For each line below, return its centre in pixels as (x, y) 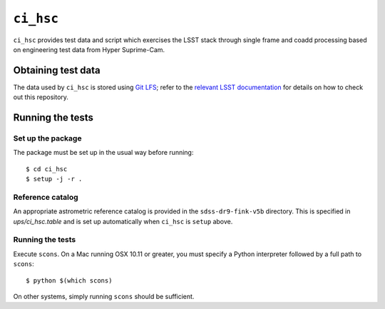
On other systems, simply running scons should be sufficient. (104, 297)
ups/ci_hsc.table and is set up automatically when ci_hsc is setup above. (123, 221)
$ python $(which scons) (69, 280)
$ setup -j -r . (54, 179)
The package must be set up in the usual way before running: (103, 153)
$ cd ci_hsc (47, 169)
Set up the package (47, 138)
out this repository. (41, 97)
